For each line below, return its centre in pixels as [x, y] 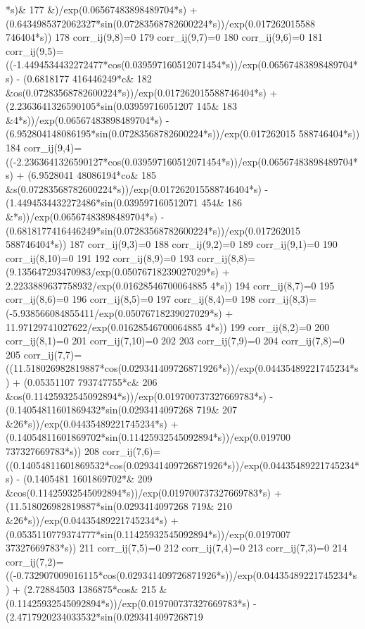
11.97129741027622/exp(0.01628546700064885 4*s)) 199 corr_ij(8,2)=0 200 [168, 326]
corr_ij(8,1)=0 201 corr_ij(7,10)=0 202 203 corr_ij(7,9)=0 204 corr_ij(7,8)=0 [175, 341]
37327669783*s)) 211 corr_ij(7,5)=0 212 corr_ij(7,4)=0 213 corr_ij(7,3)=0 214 [177, 548]
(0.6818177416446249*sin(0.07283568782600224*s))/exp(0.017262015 [153, 230]
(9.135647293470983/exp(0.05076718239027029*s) [113, 272]
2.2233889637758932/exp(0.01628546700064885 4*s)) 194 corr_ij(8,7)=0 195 [170, 285]
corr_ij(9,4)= [53, 147]
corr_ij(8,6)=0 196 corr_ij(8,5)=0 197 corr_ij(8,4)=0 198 [130, 299]
